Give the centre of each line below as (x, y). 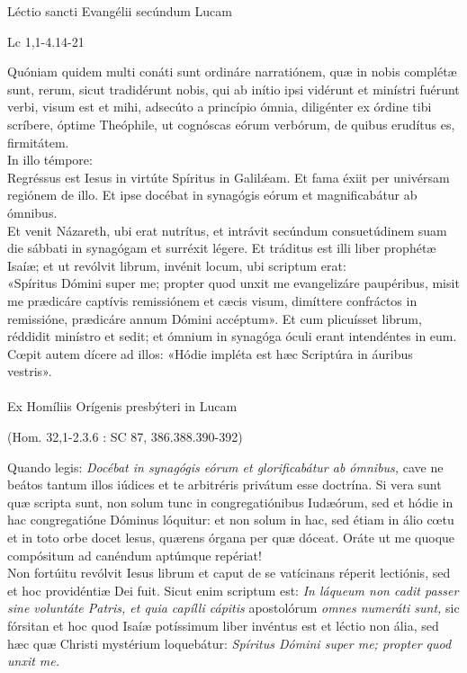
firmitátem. (38, 142)
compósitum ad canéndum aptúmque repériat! (135, 555)
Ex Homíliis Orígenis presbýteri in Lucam (122, 406)
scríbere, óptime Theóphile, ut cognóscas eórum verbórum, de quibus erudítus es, (231, 124)
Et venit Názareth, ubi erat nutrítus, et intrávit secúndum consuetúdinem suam (227, 230)
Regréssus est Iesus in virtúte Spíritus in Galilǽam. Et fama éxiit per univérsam (229, 177)
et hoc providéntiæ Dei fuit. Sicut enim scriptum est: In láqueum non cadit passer (233, 590)
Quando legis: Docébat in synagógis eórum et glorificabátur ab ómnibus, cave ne (225, 467)
